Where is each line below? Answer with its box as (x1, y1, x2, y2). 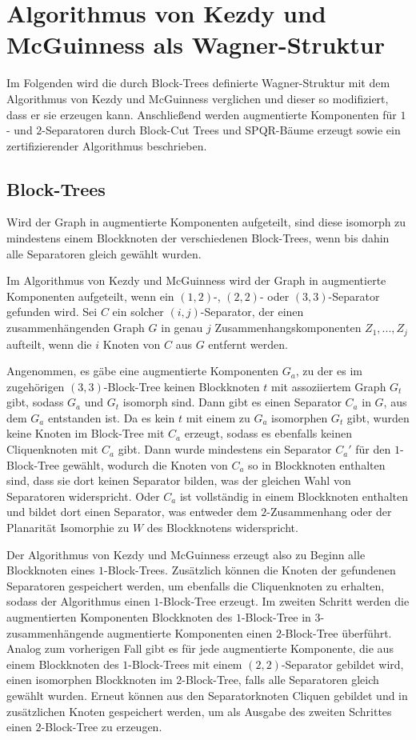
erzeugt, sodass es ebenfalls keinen (184, 425, 352, 442)
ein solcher (112, 303, 164, 320)
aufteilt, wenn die (6, 335, 92, 352)
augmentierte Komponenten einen (107, 624, 273, 641)
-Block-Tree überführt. (281, 624, 392, 641)
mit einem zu (186, 409, 250, 426)
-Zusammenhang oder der (266, 503, 392, 520)
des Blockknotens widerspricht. (146, 519, 298, 536)
